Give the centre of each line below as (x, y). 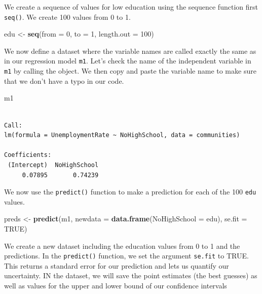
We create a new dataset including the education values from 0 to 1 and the (122, 246)
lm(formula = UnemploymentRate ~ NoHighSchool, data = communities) (122, 135)
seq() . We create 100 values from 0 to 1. (67, 17)
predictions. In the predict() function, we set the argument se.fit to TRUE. (126, 256)
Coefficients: (28, 155)
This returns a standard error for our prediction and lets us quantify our (117, 265)
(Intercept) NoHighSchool (53, 165)
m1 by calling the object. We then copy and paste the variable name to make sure (130, 71)
